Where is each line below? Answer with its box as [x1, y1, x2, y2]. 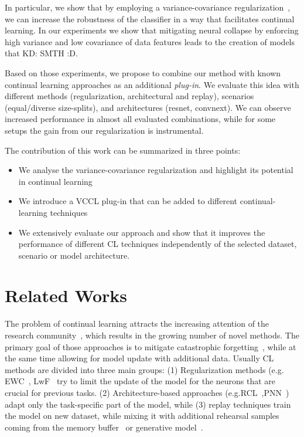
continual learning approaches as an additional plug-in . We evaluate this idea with [5, 78, 299, 90]
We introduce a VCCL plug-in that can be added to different [18, 195, 238, 207]
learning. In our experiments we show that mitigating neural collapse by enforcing [5, 24, 299, 36]
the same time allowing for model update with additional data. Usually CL [5, 352, 274, 364]
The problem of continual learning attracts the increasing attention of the [5, 317, 269, 330]
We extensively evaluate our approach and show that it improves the [18, 226, 265, 238]
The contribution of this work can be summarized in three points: [5, 144, 241, 156]
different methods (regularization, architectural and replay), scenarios [5, 90, 254, 102]
